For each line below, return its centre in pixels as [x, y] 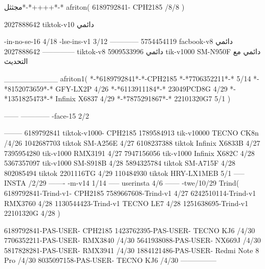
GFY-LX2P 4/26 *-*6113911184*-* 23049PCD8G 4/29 [141, 88]
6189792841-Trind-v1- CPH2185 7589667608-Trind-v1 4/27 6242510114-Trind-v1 [130, 193]
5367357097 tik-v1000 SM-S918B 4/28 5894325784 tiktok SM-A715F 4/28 [120, 163]
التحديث [16, 61]
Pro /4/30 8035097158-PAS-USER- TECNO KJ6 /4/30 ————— [110, 260]
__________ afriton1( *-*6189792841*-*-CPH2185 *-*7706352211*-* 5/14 [128, 78]
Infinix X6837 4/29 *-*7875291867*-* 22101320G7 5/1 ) [143, 98]
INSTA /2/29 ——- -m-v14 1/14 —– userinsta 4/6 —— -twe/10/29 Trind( [122, 183]
